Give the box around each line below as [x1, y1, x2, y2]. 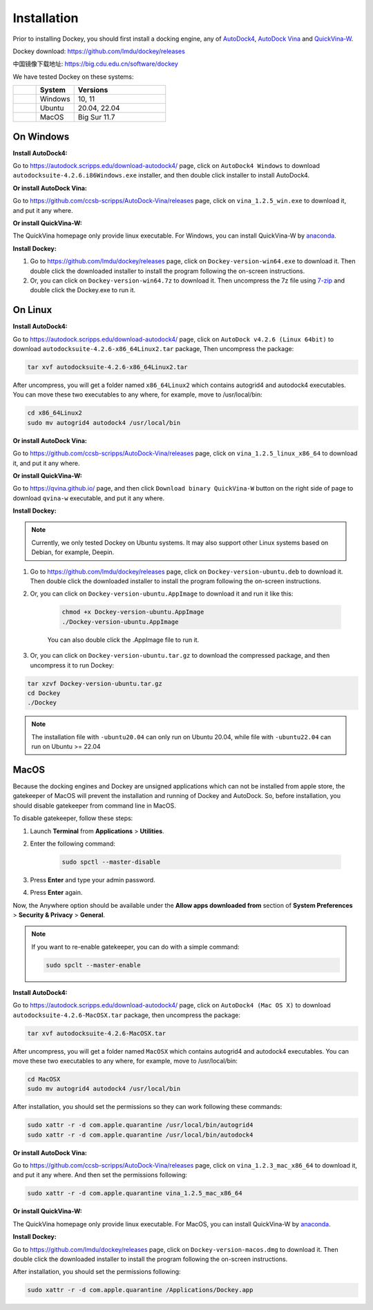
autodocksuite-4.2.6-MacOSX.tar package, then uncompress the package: [12, 1011, 241, 1019]
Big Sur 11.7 [77, 113, 115, 122]
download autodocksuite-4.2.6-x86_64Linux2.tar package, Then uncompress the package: [12, 345, 294, 352]
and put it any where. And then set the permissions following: [12, 1171, 188, 1179]
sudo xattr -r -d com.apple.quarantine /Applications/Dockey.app [27, 1286, 254, 1294]
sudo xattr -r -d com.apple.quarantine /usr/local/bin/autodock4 [27, 1130, 254, 1139]
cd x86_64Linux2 [27, 409, 83, 417]
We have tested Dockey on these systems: [12, 73, 134, 81]
